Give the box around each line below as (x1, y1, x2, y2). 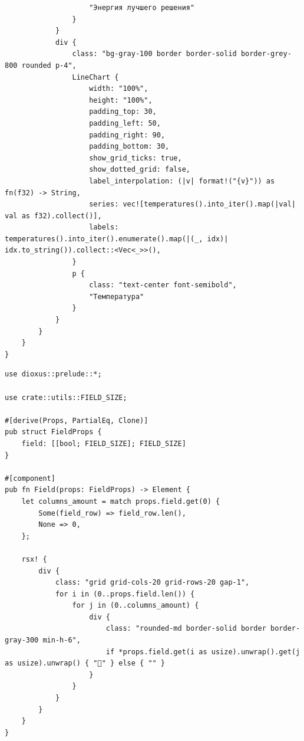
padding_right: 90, (89, 130, 166, 139)
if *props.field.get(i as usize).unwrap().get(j (105, 647, 300, 656)
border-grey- (240, 50, 292, 58)
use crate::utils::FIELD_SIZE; (5, 393, 127, 402)
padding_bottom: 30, (89, 142, 170, 151)
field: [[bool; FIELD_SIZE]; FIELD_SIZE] (21, 439, 186, 448)
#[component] (5, 474, 55, 483)
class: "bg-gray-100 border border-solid (72, 50, 237, 58)
